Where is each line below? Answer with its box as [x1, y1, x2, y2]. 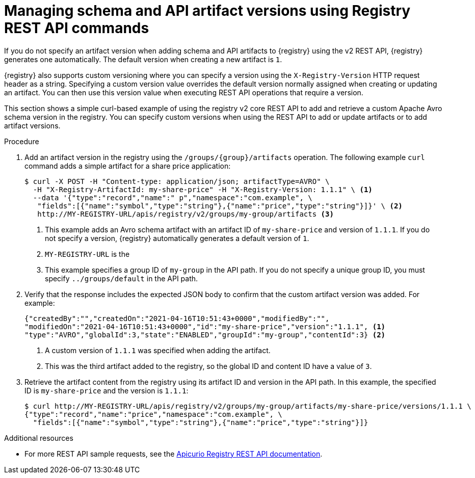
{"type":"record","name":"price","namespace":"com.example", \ [24, 410, 282, 418]
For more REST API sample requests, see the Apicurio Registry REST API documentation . [24, 449, 323, 458]
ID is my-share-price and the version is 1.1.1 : [24, 386, 189, 395]
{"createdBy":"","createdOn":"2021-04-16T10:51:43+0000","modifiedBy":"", [24, 314, 330, 323]
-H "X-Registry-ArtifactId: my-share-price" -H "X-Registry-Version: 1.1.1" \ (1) [33, 185, 373, 194]
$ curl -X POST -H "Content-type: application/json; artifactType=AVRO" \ [24, 177, 330, 185]
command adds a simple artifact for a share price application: [24, 161, 231, 170]
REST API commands [4, 19, 149, 37]
